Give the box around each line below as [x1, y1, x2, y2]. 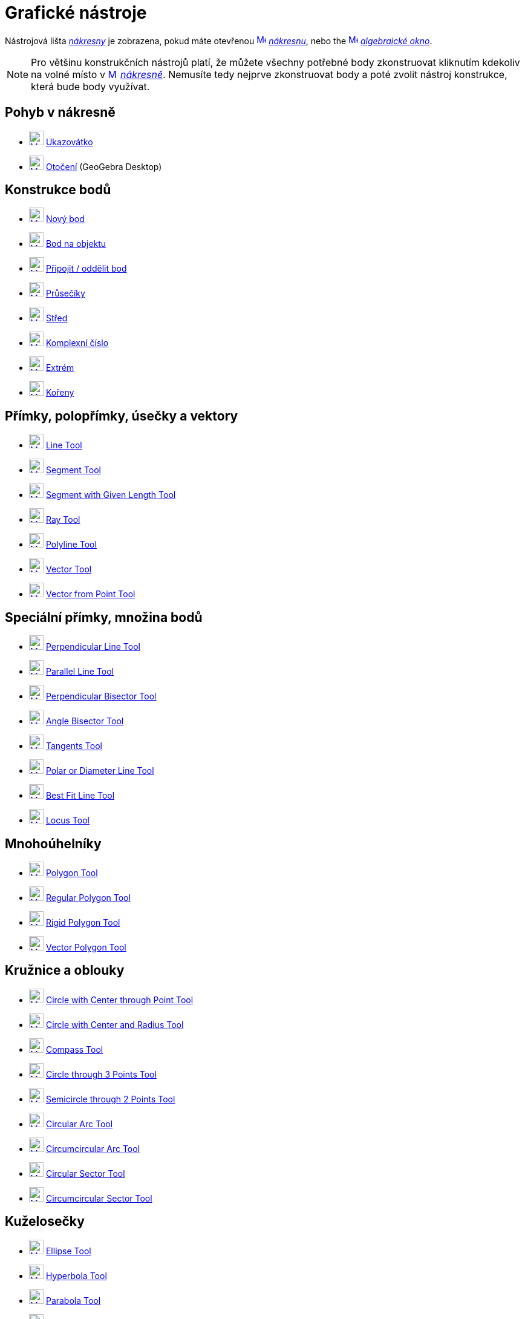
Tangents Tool [45, 741, 102, 751]
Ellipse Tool [45, 1245, 91, 1256]
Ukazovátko [45, 136, 93, 147]
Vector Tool [45, 564, 92, 575]
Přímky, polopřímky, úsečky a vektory [5, 408, 238, 424]
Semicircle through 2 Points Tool [45, 1093, 175, 1104]
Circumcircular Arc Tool [45, 1143, 140, 1154]
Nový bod [45, 214, 85, 224]
